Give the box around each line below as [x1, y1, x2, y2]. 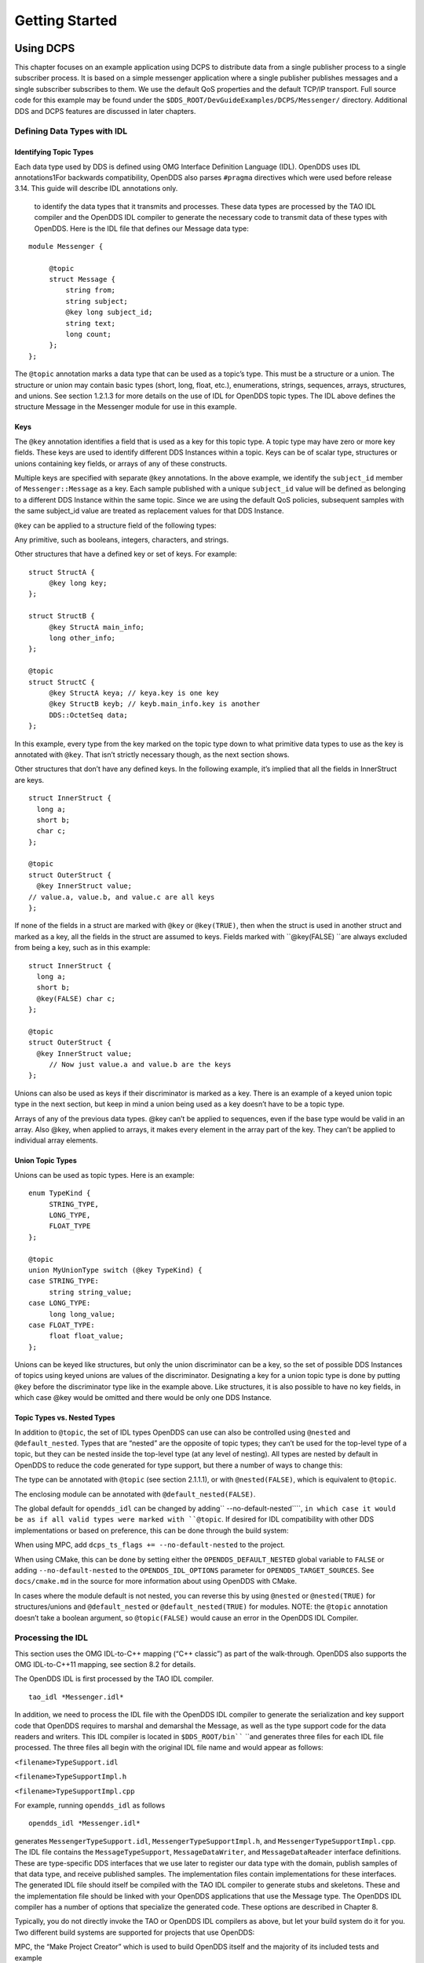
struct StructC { [28, 678, 95, 686]
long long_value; [49, 1310, 116, 1318]
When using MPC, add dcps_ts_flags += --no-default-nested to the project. [14, 1540, 286, 1550]
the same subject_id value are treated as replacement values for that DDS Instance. [14, 506, 284, 516]
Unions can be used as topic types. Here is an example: [14, 1170, 196, 1179]
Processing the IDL [14, 1632, 88, 1643]
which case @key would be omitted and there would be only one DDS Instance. [14, 1393, 272, 1402]
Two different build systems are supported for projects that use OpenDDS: [14, 1928, 255, 1937]
